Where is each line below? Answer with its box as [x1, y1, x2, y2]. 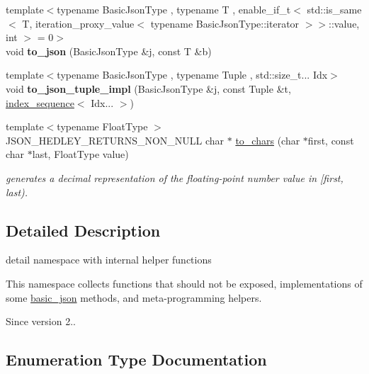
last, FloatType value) [32, 147, 129, 161]
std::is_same [307, 2, 362, 16]
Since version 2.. [6, 314, 76, 329]
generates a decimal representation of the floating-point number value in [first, [6, 170, 344, 185]
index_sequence [6, 95, 74, 110]
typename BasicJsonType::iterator [150, 16, 300, 30]
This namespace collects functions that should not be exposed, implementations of [6, 276, 363, 290]
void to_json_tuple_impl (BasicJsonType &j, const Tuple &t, [6, 81, 291, 96]
